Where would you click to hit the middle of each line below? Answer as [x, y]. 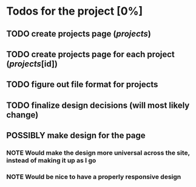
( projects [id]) [32, 64]
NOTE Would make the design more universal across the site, [98, 153]
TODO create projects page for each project [90, 54]
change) [22, 115]
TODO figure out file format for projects [82, 84]
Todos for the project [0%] [75, 11]
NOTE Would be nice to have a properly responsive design [94, 177]
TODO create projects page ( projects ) [79, 34]
